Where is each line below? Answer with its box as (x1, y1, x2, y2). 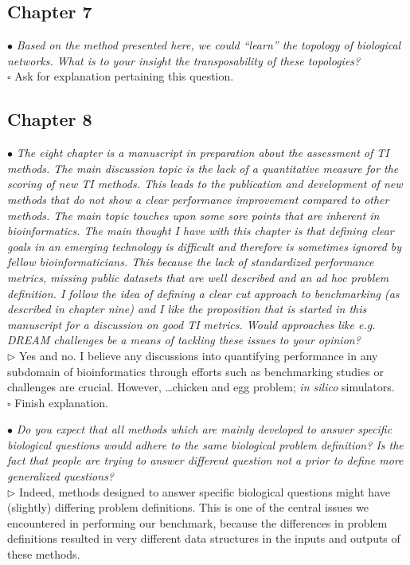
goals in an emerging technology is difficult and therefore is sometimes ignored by (7, 237, 402, 254)
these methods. (7, 546, 80, 563)
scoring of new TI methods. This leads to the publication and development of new (7, 175, 403, 192)
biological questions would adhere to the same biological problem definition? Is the (7, 436, 404, 453)
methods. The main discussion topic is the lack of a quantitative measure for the (7, 159, 399, 176)
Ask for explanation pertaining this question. (14, 68, 234, 84)
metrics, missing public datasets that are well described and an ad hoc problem (7, 269, 389, 285)
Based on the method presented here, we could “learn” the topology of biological (16, 37, 401, 53)
